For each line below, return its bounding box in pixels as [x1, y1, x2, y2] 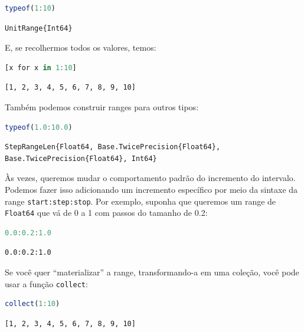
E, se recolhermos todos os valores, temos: [5, 41, 156, 54]
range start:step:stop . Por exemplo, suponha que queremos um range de [5, 195, 276, 207]
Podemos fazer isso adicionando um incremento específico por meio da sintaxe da [5, 183, 298, 195]
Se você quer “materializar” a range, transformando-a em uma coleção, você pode [5, 266, 299, 278]
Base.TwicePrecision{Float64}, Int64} [5, 154, 157, 163]
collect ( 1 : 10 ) [5, 300, 60, 308]
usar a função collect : [5, 277, 88, 290]
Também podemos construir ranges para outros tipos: [5, 100, 199, 113]
